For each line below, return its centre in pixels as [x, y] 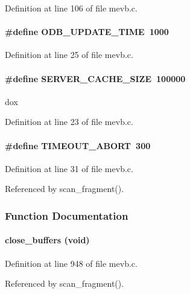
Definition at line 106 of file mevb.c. [71, 8]
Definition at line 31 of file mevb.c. [69, 168]
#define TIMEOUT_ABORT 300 [78, 145]
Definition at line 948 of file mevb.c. [71, 263]
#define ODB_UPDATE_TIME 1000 [87, 32]
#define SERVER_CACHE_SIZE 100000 [95, 78]
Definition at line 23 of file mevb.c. [69, 122]
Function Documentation [67, 215]
